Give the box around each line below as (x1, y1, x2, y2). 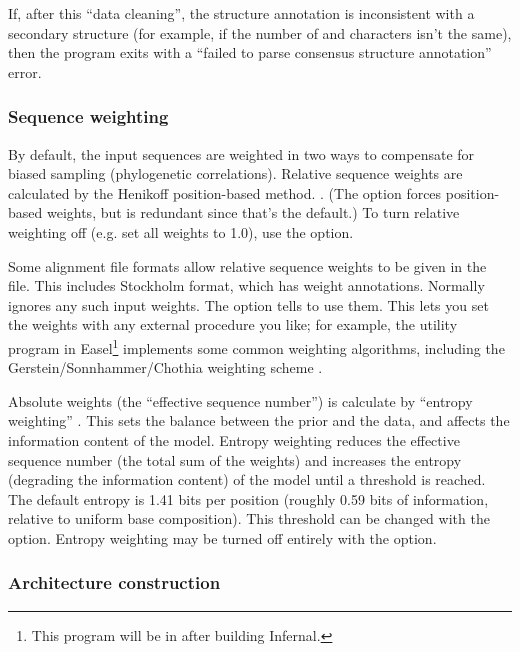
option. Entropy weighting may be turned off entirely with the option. (8, 527, 437, 548)
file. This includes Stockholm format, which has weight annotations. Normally (8, 275, 485, 296)
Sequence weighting (8, 104, 169, 129)
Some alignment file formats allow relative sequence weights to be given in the (8, 255, 487, 276)
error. (8, 61, 42, 82)
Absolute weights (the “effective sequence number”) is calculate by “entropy (8, 390, 473, 411)
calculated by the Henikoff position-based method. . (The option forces (8, 182, 442, 203)
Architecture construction (8, 570, 221, 595)
